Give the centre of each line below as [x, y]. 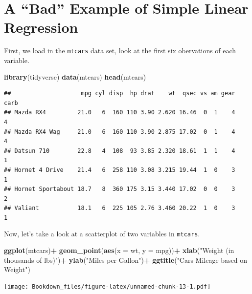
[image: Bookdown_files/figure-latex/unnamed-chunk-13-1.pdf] [107, 286]
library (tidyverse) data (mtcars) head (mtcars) [75, 76]
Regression [41, 27]
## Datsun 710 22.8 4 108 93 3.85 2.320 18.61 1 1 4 [120, 151]
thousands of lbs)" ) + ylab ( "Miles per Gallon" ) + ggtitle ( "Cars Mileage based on [126, 260]
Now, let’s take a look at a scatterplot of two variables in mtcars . [102, 234]
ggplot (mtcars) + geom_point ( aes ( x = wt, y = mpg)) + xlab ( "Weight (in [119, 250]
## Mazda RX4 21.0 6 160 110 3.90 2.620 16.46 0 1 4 [120, 113]
